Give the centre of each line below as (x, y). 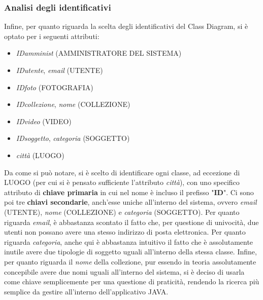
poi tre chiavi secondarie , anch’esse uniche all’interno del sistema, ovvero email (130, 202)
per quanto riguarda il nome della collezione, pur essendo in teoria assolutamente (130, 261)
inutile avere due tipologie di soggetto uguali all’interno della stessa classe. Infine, (130, 252)
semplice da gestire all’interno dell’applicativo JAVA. (86, 291)
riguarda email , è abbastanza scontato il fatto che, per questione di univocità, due (131, 222)
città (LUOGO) (40, 155)
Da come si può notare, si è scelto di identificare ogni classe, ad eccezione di (122, 172)
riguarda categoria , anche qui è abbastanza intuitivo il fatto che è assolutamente (129, 241)
